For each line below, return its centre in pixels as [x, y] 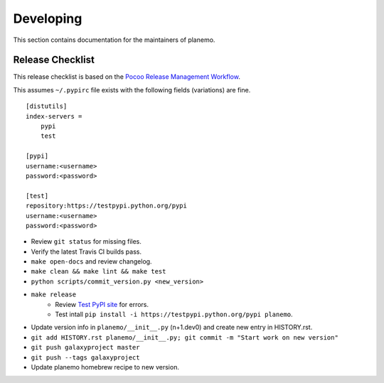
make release [54, 295]
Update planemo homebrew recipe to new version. [105, 367]
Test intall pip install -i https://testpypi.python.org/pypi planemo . [174, 314]
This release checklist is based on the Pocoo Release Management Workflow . [127, 77]
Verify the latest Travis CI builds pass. [86, 252]
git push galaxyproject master [85, 347]
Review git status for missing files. [86, 242]
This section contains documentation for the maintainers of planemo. [114, 40]
